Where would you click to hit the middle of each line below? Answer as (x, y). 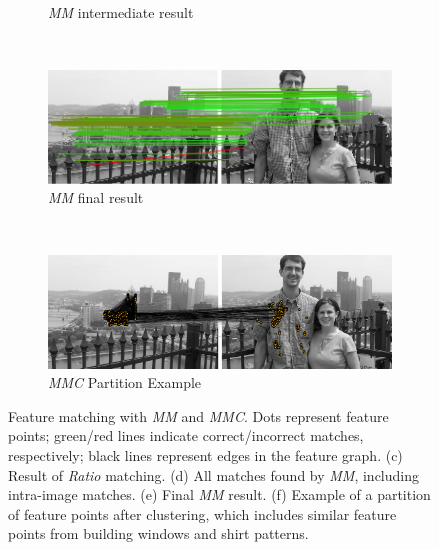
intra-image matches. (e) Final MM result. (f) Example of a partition (219, 494)
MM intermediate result (121, 12)
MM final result (96, 197)
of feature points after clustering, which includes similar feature (202, 513)
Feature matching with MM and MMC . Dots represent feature (198, 415)
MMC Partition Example (125, 382)
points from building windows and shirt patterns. (158, 533)
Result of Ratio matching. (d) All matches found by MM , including (213, 474)
